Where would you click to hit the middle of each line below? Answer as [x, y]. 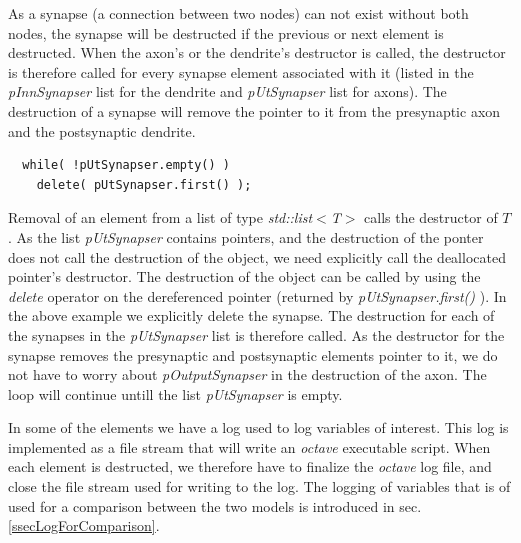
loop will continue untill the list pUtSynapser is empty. [175, 393]
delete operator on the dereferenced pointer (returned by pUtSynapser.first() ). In [257, 295]
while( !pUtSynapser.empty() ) [126, 165]
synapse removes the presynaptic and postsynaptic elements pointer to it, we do [253, 354]
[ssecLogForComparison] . [84, 525]
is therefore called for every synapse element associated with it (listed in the [241, 71]
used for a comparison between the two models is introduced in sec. [215, 505]
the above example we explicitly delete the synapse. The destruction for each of [251, 315]
